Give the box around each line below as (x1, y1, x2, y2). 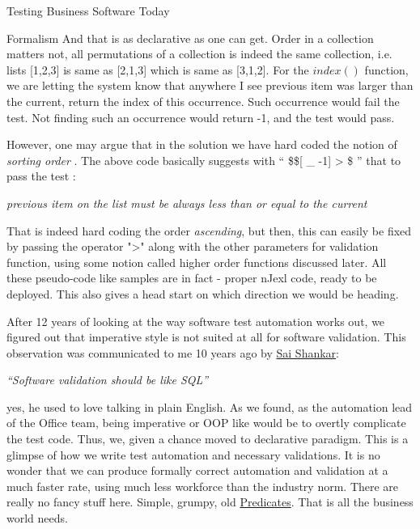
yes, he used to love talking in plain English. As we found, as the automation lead (6, 398, 413, 415)
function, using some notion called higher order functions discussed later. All (6, 253, 387, 270)
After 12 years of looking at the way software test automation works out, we (6, 312, 385, 329)
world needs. (6, 510, 68, 527)
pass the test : (6, 167, 76, 184)
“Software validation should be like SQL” (6, 371, 209, 388)
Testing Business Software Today (6, 2, 170, 19)
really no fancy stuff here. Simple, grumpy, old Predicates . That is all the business (6, 493, 414, 510)
